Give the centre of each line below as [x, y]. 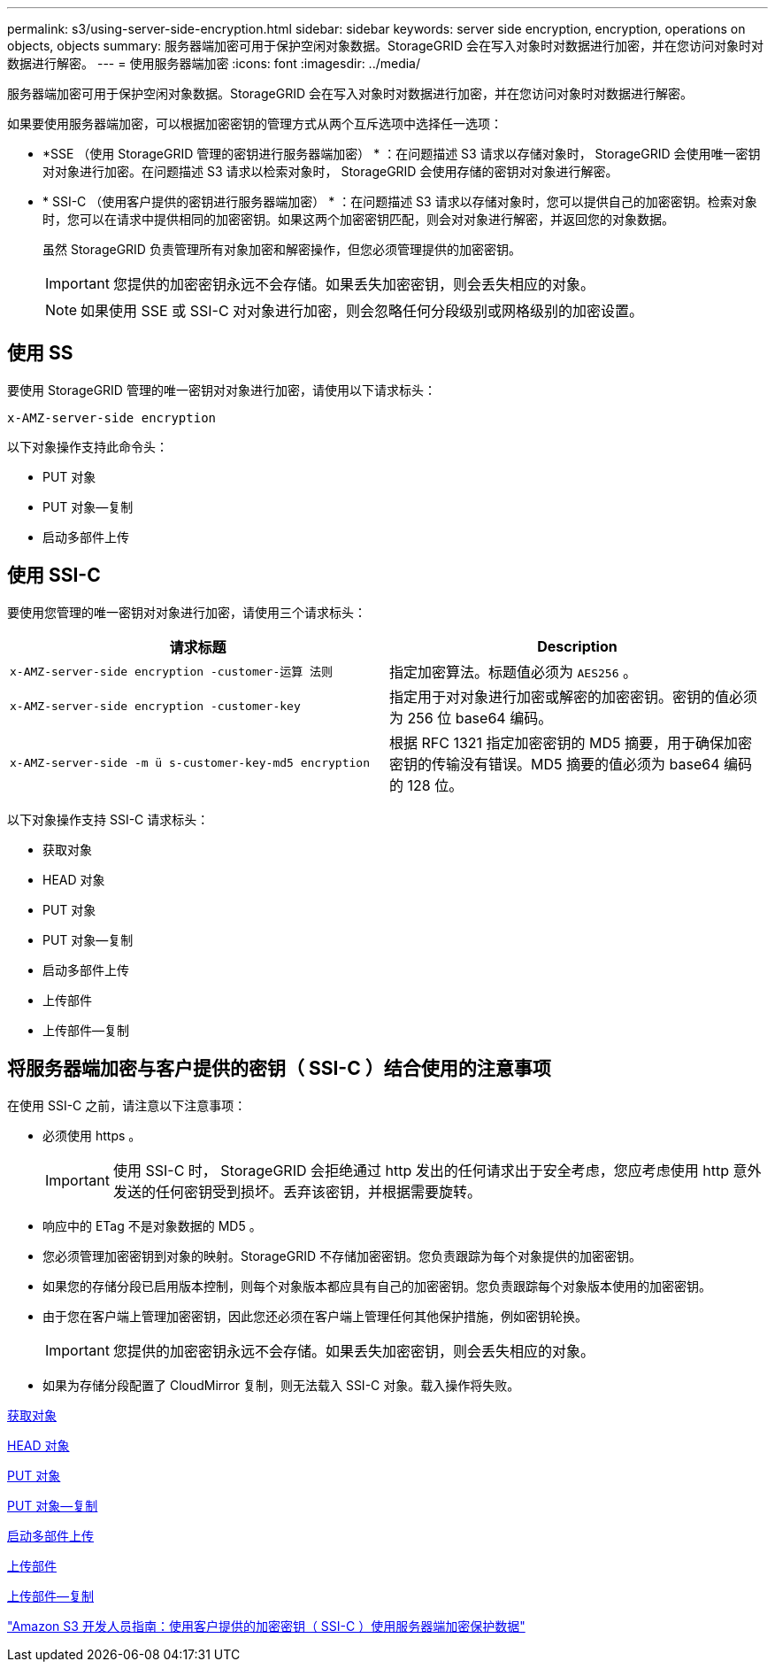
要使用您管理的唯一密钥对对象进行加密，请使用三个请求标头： [187, 612]
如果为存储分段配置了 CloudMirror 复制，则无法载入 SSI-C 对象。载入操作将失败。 [281, 1385]
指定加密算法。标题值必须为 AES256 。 [513, 672]
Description [577, 646]
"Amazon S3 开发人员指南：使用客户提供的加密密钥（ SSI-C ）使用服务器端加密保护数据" [266, 1626]
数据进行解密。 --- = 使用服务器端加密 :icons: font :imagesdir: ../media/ [214, 63]
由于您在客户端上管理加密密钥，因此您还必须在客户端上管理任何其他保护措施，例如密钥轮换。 [315, 1316]
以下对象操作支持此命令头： [88, 446]
